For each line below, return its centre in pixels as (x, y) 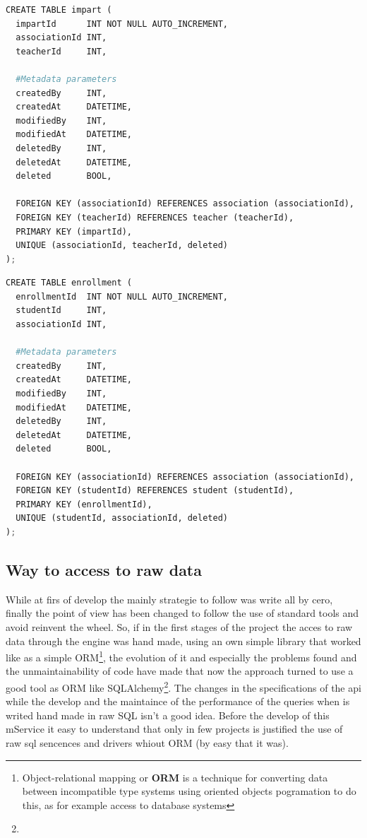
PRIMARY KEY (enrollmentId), (84, 504)
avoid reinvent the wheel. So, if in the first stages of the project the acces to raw (179, 626)
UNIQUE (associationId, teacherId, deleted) (122, 246)
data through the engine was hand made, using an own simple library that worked (183, 641)
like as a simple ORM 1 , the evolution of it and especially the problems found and (181, 656)
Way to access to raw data (104, 569)
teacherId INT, (61, 51)
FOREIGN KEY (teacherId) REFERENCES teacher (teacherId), (155, 217)
